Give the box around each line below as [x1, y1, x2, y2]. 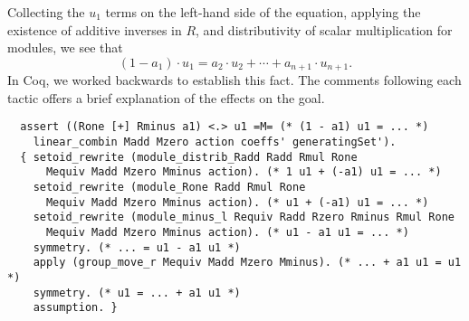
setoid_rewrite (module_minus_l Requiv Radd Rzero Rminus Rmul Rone [33, 211, 455, 224]
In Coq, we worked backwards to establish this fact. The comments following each [7, 71, 462, 90]
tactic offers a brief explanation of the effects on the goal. [7, 88, 325, 107]
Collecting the [7, 3, 85, 21]
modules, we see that [7, 38, 123, 57]
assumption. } [33, 301, 118, 315]
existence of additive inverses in [7, 20, 182, 39]
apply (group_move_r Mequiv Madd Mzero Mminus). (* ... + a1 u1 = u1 [33, 256, 462, 269]
